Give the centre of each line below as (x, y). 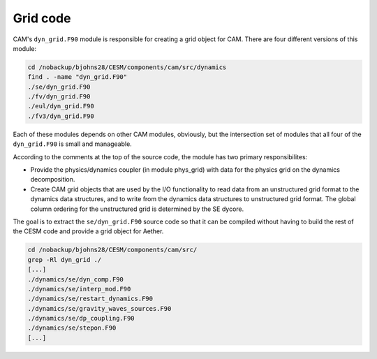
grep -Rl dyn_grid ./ (65, 259)
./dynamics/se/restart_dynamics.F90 (90, 299)
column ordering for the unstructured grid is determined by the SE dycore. (137, 209)
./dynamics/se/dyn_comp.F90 (75, 279)
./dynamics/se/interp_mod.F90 (79, 289)
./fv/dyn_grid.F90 (59, 97)
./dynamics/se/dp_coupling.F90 (81, 318)
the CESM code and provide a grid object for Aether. (88, 231)
